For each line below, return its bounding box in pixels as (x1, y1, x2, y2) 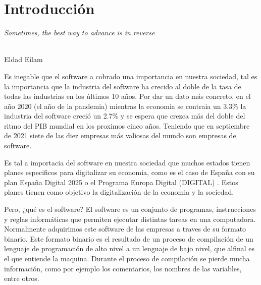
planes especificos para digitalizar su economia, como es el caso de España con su (4, 167, 255, 178)
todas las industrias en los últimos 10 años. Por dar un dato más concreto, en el (4, 91, 251, 101)
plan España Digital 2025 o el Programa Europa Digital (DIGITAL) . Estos (4, 177, 238, 187)
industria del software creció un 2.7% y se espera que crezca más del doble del (4, 110, 245, 121)
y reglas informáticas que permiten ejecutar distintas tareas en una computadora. (4, 213, 256, 224)
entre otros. (4, 273, 39, 283)
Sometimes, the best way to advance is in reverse (4, 27, 155, 38)
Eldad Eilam (4, 54, 43, 65)
